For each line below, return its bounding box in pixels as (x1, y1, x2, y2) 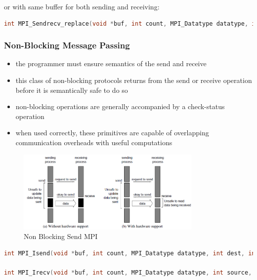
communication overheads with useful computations (15, 137, 172, 147)
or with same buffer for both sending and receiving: (4, 1, 160, 11)
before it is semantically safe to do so (15, 84, 128, 95)
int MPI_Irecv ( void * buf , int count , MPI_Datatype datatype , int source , (4, 269, 252, 277)
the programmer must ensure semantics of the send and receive (15, 58, 207, 69)
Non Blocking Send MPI (24, 231, 98, 241)
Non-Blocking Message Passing (4, 39, 130, 51)
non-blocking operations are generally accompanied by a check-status (15, 101, 225, 112)
